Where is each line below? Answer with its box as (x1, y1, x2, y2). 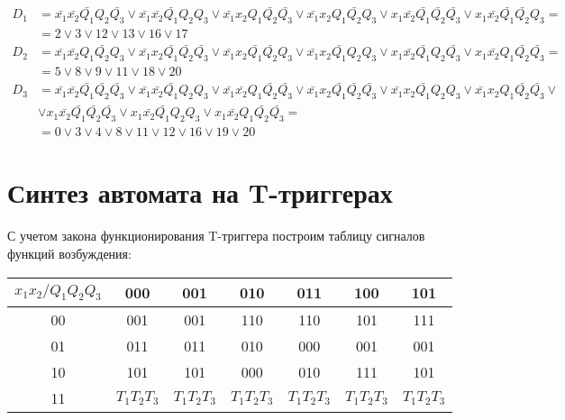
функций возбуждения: (7, 244, 132, 262)
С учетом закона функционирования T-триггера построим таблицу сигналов (7, 226, 425, 245)
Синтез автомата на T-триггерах (7, 174, 393, 211)
